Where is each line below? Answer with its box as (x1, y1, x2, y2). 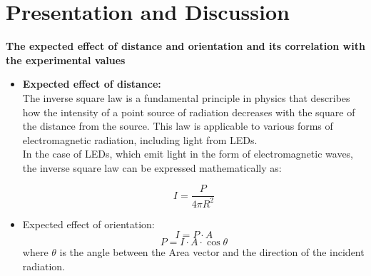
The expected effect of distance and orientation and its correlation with (6, 39, 365, 53)
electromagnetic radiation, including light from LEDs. (22, 132, 258, 147)
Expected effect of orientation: (22, 216, 155, 231)
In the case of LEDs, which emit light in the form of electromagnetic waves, (22, 146, 354, 161)
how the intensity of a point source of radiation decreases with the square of (22, 104, 355, 119)
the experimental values (6, 52, 126, 67)
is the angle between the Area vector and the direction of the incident (59, 245, 365, 260)
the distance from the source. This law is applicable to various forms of (22, 118, 333, 133)
